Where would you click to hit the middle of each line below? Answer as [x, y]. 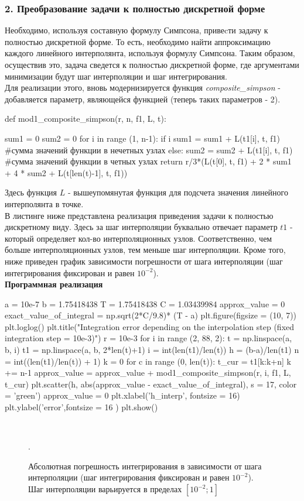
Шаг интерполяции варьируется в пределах [105, 489]
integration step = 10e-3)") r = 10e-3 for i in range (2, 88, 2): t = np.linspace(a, [148, 338]
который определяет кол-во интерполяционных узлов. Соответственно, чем [139, 238]
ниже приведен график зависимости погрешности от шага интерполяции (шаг [144, 261]
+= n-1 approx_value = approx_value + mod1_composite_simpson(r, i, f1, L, [148, 373]
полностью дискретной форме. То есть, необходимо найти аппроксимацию [138, 41]
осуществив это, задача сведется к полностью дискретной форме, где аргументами [152, 64]
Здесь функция [31, 192]
